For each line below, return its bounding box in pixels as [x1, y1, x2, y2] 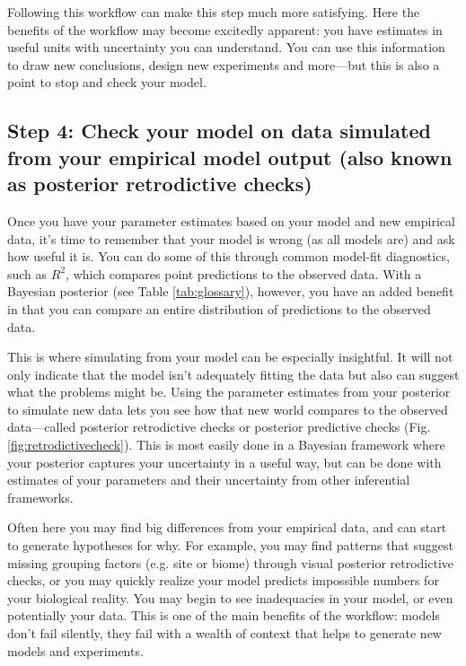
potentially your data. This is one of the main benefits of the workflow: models [7, 606, 440, 625]
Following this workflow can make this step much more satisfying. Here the [7, 3, 420, 21]
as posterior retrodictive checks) [7, 170, 312, 197]
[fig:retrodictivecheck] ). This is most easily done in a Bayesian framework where [7, 435, 445, 454]
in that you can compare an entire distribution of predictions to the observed [7, 299, 431, 318]
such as [7, 264, 48, 283]
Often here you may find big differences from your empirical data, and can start [7, 518, 447, 537]
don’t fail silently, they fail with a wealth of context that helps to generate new [7, 624, 442, 643]
